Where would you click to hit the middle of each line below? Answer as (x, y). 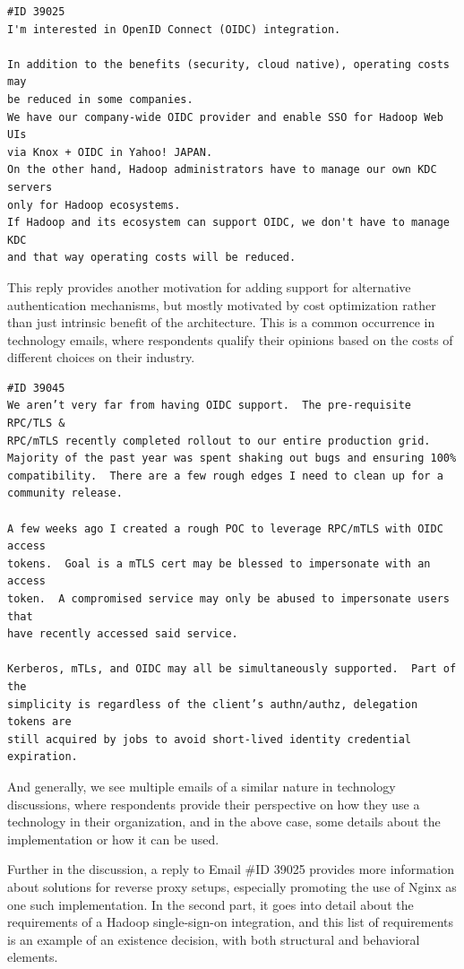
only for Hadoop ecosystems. (94, 205)
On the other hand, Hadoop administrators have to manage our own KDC (222, 170)
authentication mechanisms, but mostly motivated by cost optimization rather (222, 304)
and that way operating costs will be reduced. (152, 258)
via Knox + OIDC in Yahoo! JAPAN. (110, 152)
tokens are (39, 722)
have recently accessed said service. (123, 634)
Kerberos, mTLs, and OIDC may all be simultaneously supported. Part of (232, 669)
